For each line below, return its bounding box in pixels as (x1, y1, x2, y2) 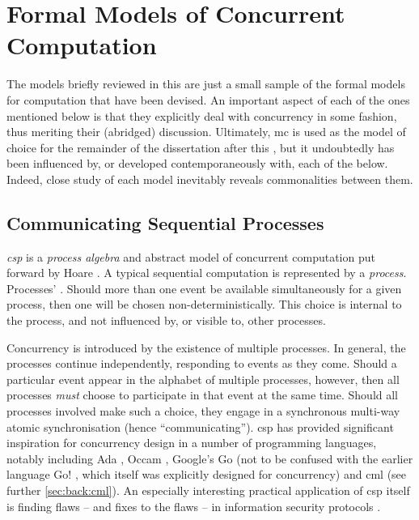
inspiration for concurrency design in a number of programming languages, (6, 434, 377, 451)
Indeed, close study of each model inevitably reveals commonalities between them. (6, 170, 413, 187)
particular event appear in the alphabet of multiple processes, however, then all (6, 370, 400, 387)
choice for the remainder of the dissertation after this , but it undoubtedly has (6, 139, 395, 156)
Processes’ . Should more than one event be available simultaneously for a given (6, 279, 402, 296)
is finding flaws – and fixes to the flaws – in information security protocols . (6, 497, 381, 514)
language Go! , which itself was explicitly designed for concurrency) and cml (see (6, 466, 407, 483)
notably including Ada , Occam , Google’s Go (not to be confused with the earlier (6, 450, 413, 467)
